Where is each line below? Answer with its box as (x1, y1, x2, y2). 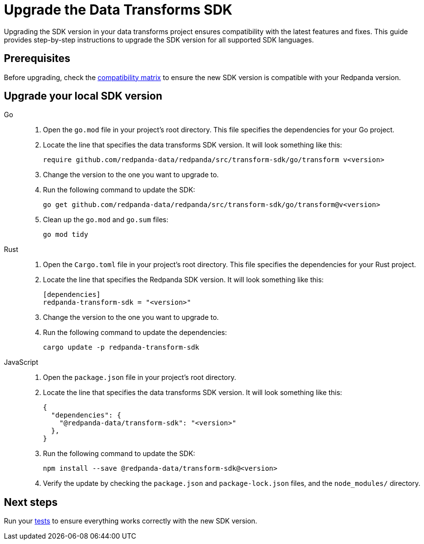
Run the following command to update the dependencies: (43, 328, 227, 337)
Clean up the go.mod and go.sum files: (43, 215, 168, 224)
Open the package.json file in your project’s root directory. (43, 373, 236, 382)
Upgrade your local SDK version (4, 90, 162, 103)
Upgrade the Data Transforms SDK (4, 1, 233, 18)
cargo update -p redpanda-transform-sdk (43, 343, 200, 352)
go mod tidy (43, 230, 88, 239)
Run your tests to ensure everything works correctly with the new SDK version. (4, 517, 258, 525)
